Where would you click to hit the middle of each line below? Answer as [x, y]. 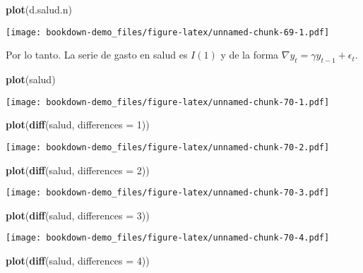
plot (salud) [31, 79]
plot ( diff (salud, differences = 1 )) [78, 125]
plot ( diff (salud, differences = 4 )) [78, 261]
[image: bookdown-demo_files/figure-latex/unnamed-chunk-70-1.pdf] [168, 102]
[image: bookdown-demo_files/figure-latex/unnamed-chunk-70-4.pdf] [168, 238]
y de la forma [250, 55]
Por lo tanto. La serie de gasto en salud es [97, 55]
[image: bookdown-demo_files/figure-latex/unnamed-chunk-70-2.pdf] [168, 147]
